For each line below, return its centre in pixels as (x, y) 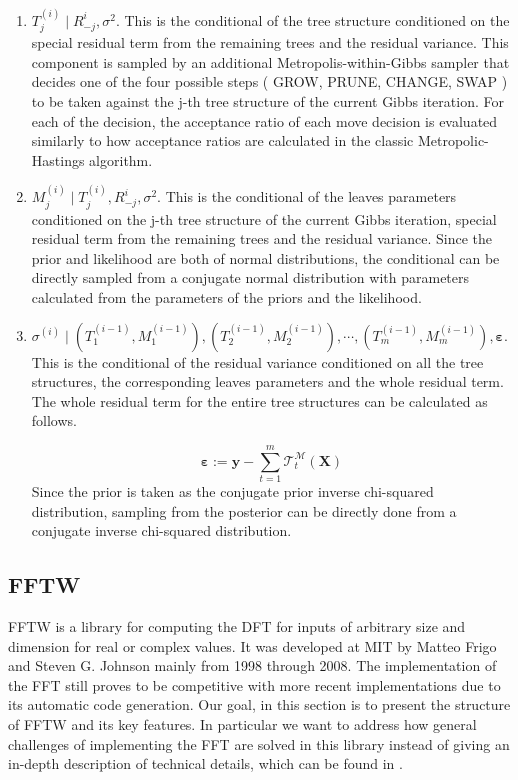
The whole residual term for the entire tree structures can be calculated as (259, 400)
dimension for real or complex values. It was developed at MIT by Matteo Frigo (252, 645)
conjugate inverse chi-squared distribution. (161, 530)
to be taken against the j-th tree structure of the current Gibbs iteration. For (267, 101)
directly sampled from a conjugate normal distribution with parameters (250, 277)
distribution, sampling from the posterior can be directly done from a (244, 510)
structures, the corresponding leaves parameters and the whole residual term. (267, 381)
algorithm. (121, 159)
